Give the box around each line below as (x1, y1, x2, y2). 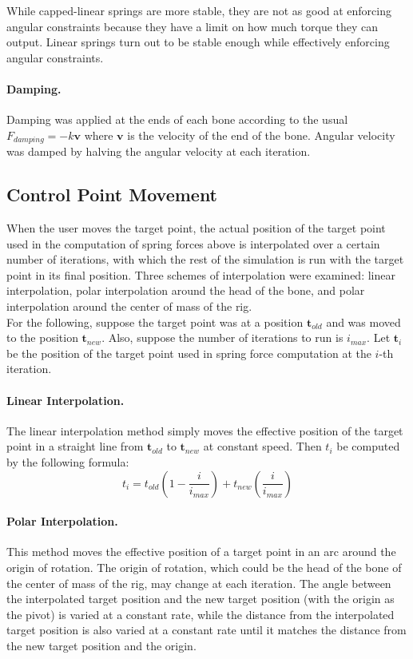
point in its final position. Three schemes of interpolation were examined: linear (6, 266, 395, 283)
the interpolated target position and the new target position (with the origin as (6, 590, 395, 607)
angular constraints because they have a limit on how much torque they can (6, 18, 379, 34)
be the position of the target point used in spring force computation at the (6, 344, 371, 361)
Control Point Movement (6, 182, 218, 207)
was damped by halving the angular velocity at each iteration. (6, 143, 311, 160)
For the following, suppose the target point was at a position (6, 313, 304, 330)
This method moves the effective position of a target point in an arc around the (6, 543, 396, 560)
